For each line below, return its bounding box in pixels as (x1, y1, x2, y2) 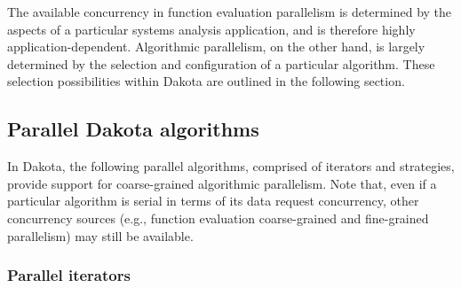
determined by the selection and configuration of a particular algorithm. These (7, 54, 435, 73)
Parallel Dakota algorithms (7, 115, 259, 143)
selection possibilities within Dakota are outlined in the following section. (7, 72, 405, 90)
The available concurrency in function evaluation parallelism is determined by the (7, 3, 452, 20)
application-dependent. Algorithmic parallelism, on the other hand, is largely (7, 37, 425, 56)
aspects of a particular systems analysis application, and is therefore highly (7, 19, 416, 38)
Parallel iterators (7, 264, 131, 286)
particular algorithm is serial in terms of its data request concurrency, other (7, 191, 419, 210)
